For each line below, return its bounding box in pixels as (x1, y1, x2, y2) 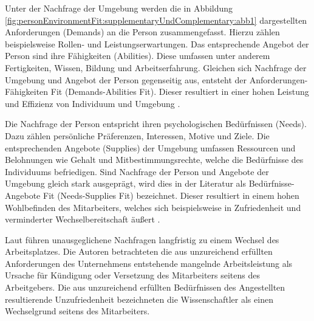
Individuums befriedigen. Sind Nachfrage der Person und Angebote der (5, 165, 269, 178)
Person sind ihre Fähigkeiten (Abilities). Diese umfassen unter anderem (5, 49, 270, 62)
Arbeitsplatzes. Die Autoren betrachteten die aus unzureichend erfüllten (5, 245, 273, 258)
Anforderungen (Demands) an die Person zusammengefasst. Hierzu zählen (5, 26, 280, 38)
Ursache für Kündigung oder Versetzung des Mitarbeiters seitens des (5, 269, 260, 281)
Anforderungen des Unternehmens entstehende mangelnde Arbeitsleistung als (5, 257, 293, 269)
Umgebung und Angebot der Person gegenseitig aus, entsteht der (5, 73, 247, 86)
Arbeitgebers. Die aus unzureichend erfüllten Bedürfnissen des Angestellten (5, 281, 285, 294)
